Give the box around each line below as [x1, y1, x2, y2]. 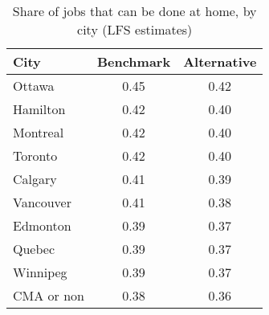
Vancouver [13, 193, 71, 211]
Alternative [183, 52, 257, 71]
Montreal [13, 123, 64, 141]
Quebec [13, 239, 55, 258]
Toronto [13, 146, 58, 165]
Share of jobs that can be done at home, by [12, 2, 257, 20]
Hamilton [13, 100, 66, 118]
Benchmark [96, 52, 171, 71]
